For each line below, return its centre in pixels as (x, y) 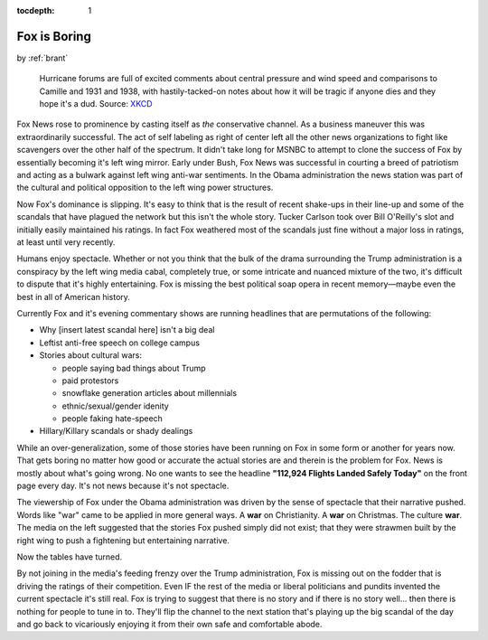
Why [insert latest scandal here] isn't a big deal (127, 330)
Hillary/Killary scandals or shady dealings (116, 431)
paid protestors (90, 381)
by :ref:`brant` (42, 58)
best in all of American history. (74, 296)
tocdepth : (36, 10)
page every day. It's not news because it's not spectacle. (123, 486)
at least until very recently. (66, 242)
